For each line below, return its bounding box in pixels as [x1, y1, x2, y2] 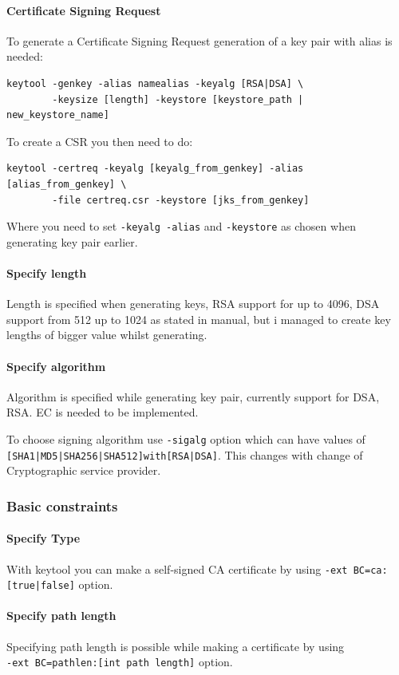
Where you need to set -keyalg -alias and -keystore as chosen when [6, 218, 356, 235]
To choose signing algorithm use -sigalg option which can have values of [6, 430, 365, 447]
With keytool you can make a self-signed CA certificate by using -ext [6, 560, 348, 577]
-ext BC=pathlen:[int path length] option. [6, 653, 233, 670]
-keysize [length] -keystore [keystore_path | [52, 93, 304, 105]
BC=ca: [353, 564, 388, 576]
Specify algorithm [6, 357, 106, 374]
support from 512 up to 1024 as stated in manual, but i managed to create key [6, 310, 391, 327]
